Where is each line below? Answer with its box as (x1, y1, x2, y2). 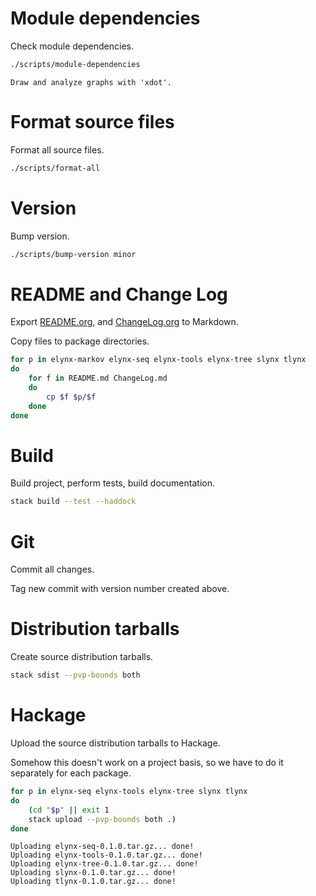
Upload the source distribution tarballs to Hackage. (10, 737, 221, 749)
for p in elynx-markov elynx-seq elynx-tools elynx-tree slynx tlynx (10, 355, 307, 365)
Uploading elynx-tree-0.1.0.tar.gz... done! (10, 859, 199, 869)
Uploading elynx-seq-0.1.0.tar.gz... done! (10, 842, 195, 852)
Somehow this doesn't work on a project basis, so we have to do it (10, 757, 284, 768)
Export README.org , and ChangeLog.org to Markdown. (10, 316, 239, 328)
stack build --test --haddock (10, 497, 137, 507)
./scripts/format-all (10, 163, 101, 173)
